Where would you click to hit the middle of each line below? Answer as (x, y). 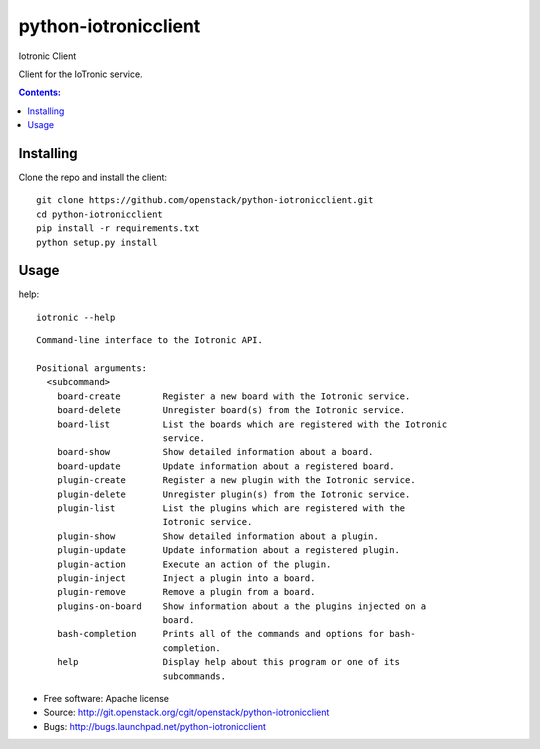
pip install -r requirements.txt (118, 228)
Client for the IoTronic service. (81, 74)
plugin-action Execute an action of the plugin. (194, 564)
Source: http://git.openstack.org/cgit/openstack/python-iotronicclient (186, 712)
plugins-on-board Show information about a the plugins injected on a (241, 606)
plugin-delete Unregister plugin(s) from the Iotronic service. (233, 494)
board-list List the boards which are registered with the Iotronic (252, 424)
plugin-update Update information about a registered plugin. (228, 550)
